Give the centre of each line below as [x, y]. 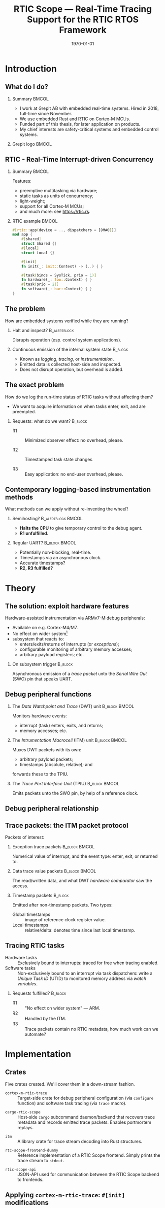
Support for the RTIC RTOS [83, 19]
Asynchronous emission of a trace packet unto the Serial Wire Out [80, 674]
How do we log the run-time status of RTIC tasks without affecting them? [79, 397]
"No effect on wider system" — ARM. [62, 1008]
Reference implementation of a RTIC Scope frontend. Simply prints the [89, 1155]
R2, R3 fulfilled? [36, 568]
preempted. [24, 411]
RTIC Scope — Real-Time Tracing [83, 9]
